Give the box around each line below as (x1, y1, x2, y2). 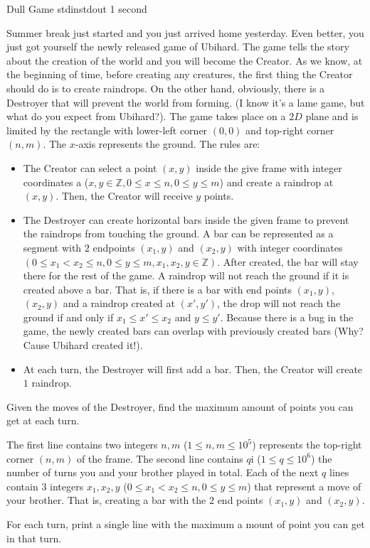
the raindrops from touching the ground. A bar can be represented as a (23, 226, 334, 241)
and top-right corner (245, 122, 334, 137)
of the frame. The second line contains (76, 451, 243, 466)
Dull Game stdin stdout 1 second (6, 1, 147, 16)
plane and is (305, 109, 359, 124)
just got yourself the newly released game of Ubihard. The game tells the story (6, 39, 349, 54)
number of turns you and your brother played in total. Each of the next (6, 465, 319, 480)
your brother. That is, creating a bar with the (6, 493, 206, 507)
